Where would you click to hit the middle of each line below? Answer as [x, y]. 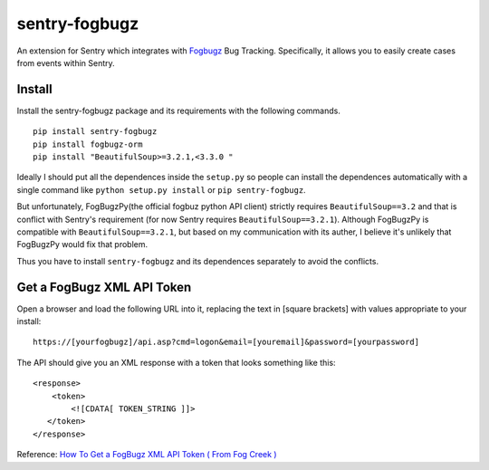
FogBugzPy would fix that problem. [82, 245]
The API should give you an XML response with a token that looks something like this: [176, 362]
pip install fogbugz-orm [88, 144]
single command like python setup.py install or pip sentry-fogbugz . [162, 189]
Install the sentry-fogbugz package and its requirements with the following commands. [179, 110]
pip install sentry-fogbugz [95, 132]
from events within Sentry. [66, 62]
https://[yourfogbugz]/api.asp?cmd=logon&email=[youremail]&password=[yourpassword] [226, 342]
